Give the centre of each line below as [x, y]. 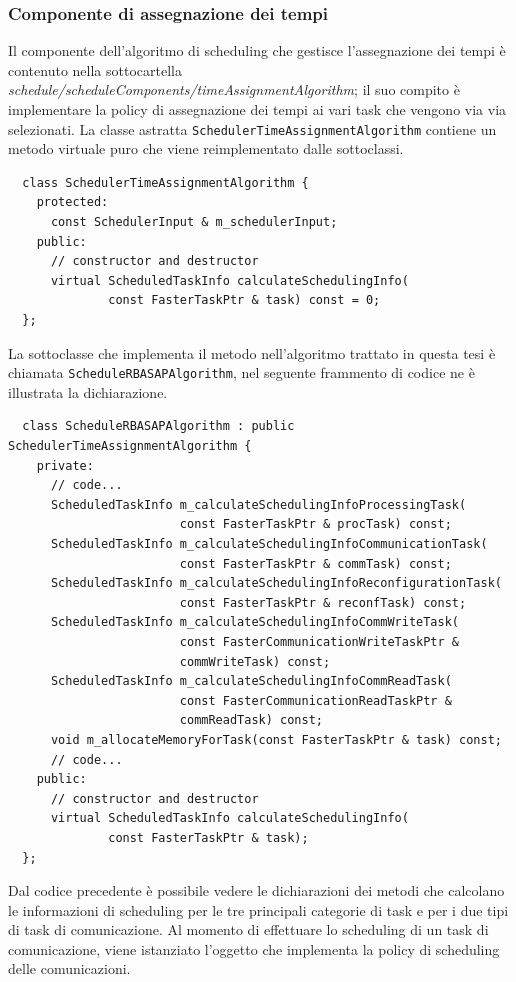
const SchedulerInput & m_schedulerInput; [194, 222]
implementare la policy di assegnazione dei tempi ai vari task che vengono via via [257, 109]
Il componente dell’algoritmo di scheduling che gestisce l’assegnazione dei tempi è [257, 50]
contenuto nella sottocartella [95, 69]
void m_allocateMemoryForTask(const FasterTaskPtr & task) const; [276, 739]
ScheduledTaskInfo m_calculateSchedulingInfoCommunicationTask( [269, 544]
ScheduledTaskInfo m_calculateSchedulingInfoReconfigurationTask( [276, 583]
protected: [72, 202]
